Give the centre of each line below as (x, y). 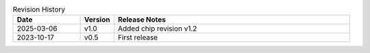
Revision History (39, 10)
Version (97, 20)
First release (138, 37)
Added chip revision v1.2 (157, 29)
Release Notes (142, 20)
